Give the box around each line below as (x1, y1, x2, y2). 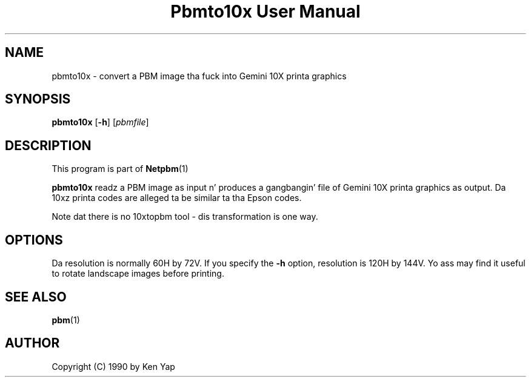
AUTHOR (5, 335, 60, 351)
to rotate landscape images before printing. (52, 268, 224, 279)
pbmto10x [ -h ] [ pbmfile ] (52, 117, 149, 128)
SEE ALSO (5, 289, 67, 305)
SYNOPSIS (5, 91, 71, 107)
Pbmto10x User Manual (170, 1, 361, 22)
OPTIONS (5, 232, 63, 248)
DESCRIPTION (5, 137, 92, 153)
